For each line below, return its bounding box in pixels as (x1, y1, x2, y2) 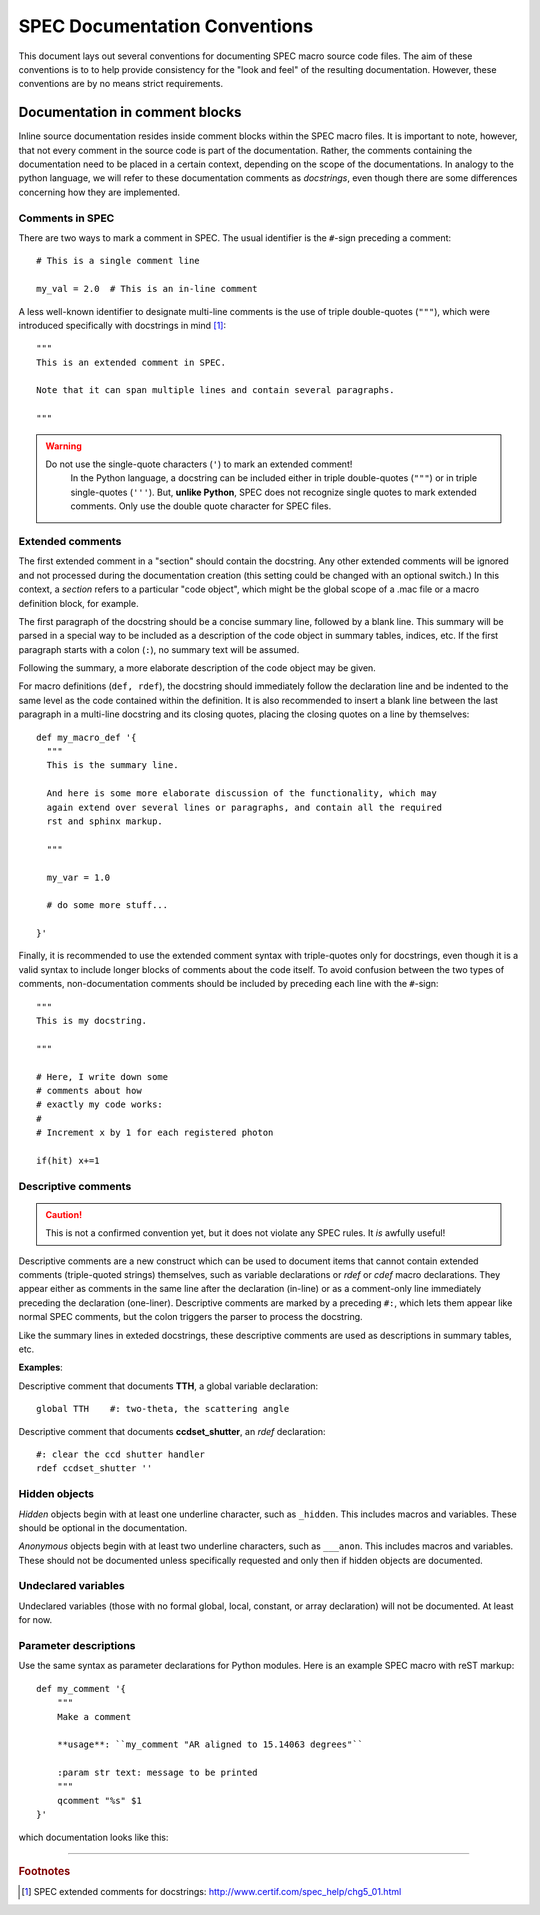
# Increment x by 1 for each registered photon (36, 1127, 274, 1139)
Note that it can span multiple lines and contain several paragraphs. (36, 385, 395, 396)
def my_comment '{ (36, 1683, 127, 1694)
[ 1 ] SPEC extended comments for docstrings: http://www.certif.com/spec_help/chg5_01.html (21, 1886, 402, 1898)
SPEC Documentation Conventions (18, 15, 314, 37)
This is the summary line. (46, 760, 179, 771)
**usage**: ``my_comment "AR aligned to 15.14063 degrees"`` (56, 1739, 364, 1750)
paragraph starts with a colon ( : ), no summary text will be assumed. (18, 643, 300, 655)
